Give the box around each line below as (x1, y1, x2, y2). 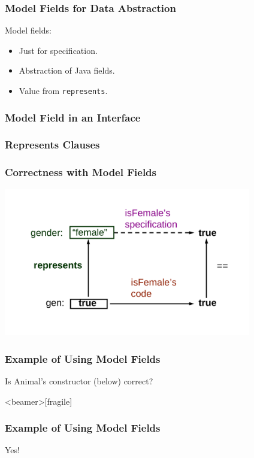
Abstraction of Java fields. (19, 64, 115, 77)
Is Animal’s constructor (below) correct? (5, 375, 153, 387)
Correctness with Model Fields (5, 165, 156, 180)
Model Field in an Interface (5, 110, 141, 125)
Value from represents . (19, 84, 108, 96)
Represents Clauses (5, 137, 100, 152)
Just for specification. (19, 44, 98, 56)
